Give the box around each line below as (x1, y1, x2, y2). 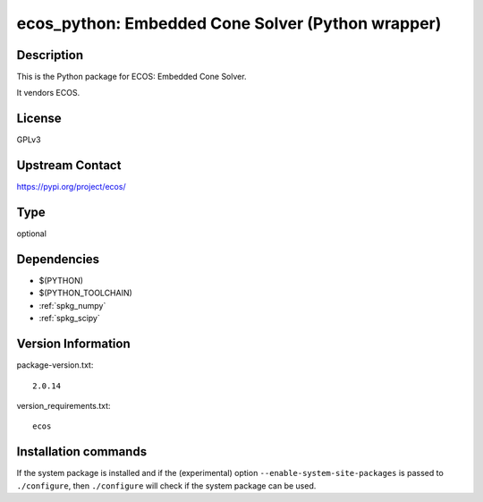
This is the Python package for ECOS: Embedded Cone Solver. (16, 72, 247, 82)
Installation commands (16, 444, 148, 460)
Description (16, 47, 84, 63)
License (16, 111, 62, 126)
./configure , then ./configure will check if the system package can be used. (16, 480, 317, 491)
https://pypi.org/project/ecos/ (16, 182, 126, 192)
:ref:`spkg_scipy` (38, 313, 100, 324)
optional (16, 228, 47, 239)
